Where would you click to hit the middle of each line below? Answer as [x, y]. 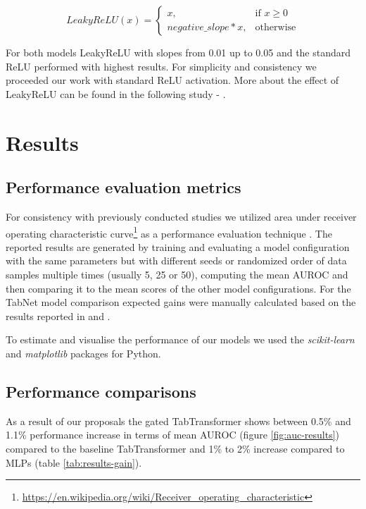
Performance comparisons [101, 391]
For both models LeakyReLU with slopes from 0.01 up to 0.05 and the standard [178, 52]
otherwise [276, 28]
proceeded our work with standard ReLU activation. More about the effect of [172, 80]
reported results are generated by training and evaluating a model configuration [178, 246]
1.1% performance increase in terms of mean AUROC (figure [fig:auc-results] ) [172, 435]
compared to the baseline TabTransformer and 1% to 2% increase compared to [175, 448]
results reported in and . [58, 315]
